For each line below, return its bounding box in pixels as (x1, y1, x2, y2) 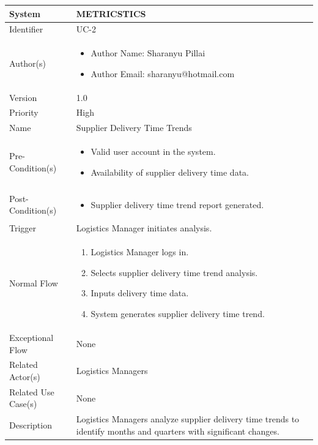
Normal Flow (9, 276, 58, 289)
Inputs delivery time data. (91, 286, 189, 299)
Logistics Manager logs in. (91, 245, 189, 258)
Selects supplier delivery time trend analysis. (91, 266, 258, 279)
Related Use (9, 385, 54, 398)
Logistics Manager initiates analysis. (76, 222, 212, 234)
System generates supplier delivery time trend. (91, 307, 265, 320)
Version (9, 91, 37, 103)
